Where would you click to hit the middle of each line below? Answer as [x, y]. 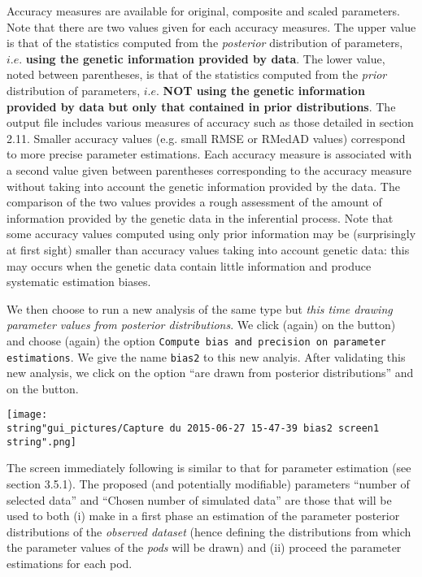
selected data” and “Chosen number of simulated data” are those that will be [199, 499]
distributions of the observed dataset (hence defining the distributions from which [209, 531]
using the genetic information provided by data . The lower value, [205, 58]
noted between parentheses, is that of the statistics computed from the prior [197, 74]
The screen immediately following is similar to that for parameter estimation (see [209, 468]
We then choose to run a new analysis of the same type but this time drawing [200, 308]
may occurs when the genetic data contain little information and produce [189, 265]
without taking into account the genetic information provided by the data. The [203, 186]
